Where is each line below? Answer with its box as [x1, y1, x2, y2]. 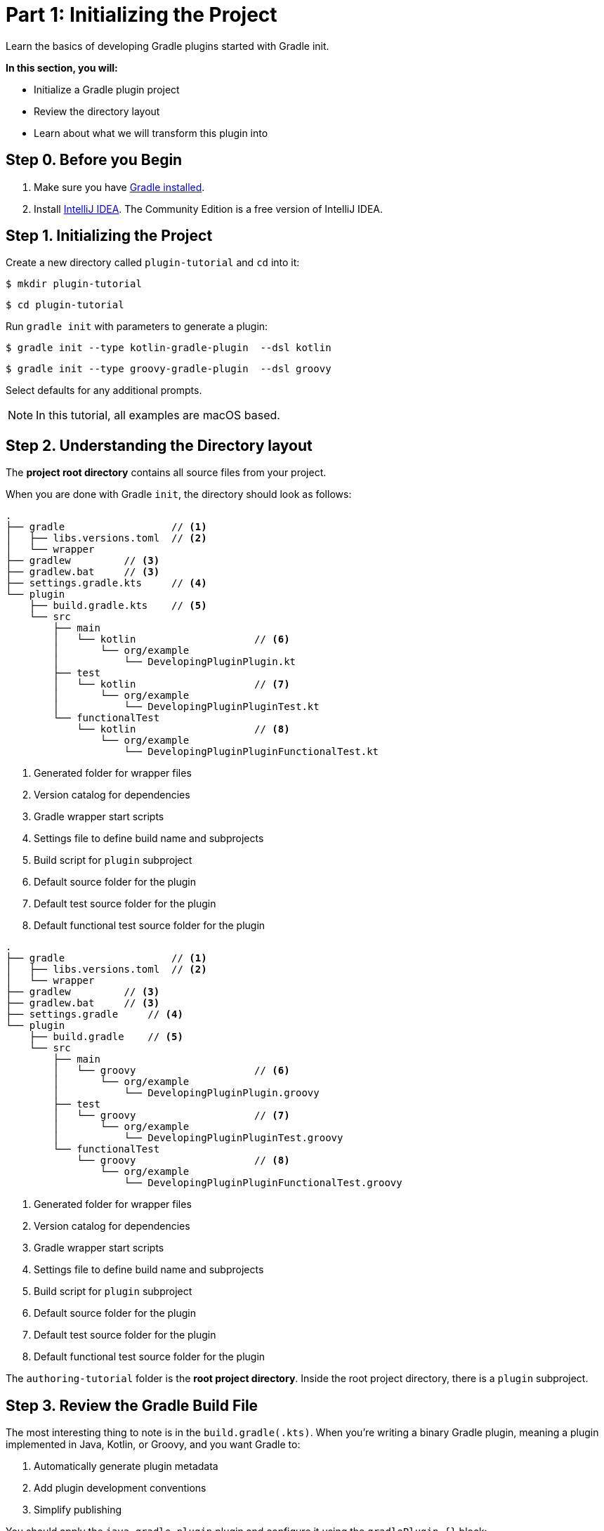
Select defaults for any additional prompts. [6, 384, 202, 397]
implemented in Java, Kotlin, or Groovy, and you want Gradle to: [6, 1438, 301, 1451]
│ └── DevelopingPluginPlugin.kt [53, 656, 296, 668]
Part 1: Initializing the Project [6, 3, 277, 27]
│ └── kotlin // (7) [53, 678, 290, 690]
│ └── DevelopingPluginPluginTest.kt [53, 701, 320, 713]
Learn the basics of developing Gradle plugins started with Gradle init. [6, 39, 329, 52]
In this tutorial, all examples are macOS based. [36, 408, 280, 423]
